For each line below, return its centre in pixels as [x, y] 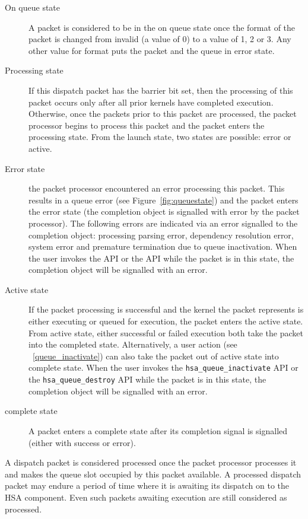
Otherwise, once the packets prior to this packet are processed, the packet [163, 114]
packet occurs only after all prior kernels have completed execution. [151, 102]
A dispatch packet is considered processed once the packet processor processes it [151, 462]
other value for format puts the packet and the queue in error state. [152, 50]
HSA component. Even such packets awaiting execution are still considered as [146, 497]
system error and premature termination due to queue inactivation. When [163, 246]
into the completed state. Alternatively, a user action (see [133, 344]
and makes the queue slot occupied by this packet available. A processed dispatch [153, 474]
